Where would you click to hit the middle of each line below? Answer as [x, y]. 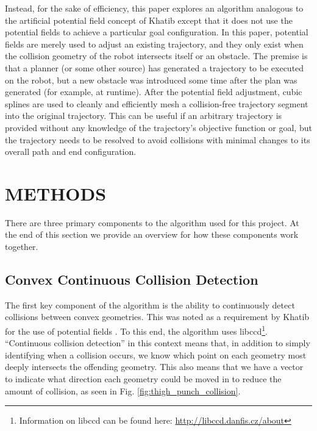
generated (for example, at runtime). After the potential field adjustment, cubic [154, 92]
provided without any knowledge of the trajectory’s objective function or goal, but [158, 127]
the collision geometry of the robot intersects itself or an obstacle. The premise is [156, 56]
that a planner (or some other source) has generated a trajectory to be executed [155, 67]
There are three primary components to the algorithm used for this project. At [152, 222]
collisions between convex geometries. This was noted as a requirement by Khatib [157, 317]
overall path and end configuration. [71, 151]
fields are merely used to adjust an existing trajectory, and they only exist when [154, 44]
